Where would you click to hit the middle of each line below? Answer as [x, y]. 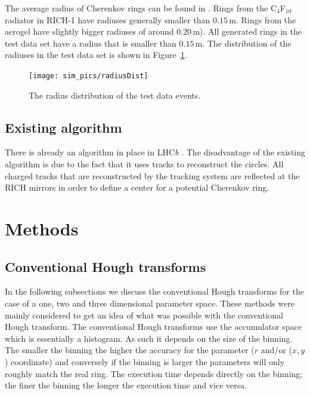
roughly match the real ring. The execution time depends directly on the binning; [154, 373]
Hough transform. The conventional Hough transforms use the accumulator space [153, 327]
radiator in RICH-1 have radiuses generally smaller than [108, 19]
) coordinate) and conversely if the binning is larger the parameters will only [145, 361]
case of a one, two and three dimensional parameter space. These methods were [150, 303]
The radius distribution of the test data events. [115, 95]
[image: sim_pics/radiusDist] [89, 76]
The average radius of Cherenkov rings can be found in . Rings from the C [141, 8]
